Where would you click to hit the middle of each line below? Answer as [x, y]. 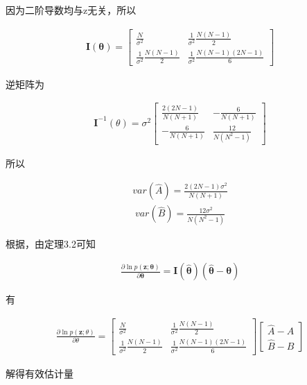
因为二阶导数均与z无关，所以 [71, 10]
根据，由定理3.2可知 [51, 243]
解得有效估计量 [40, 373]
